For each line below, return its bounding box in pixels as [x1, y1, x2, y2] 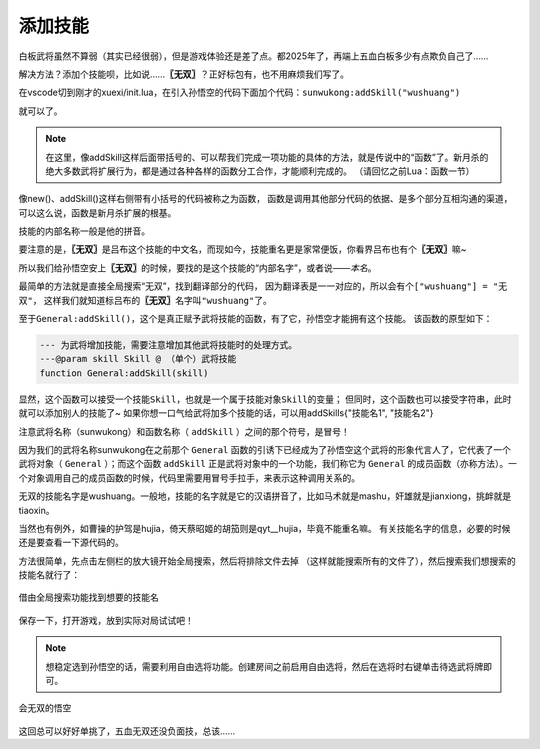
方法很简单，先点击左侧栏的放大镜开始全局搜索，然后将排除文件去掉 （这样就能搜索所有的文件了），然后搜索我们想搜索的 [18, 555, 516, 567]
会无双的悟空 [18, 702, 72, 714]
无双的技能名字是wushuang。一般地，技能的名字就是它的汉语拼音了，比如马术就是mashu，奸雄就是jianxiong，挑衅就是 [18, 490, 512, 502]
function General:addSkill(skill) [39, 367, 209, 379]
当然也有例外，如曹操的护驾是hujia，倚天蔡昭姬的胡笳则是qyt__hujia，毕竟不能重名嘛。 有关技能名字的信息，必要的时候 [18, 522, 511, 534]
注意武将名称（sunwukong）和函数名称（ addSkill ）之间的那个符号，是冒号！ [18, 425, 350, 437]
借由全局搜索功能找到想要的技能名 [18, 591, 159, 604]
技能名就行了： [18, 569, 80, 581]
